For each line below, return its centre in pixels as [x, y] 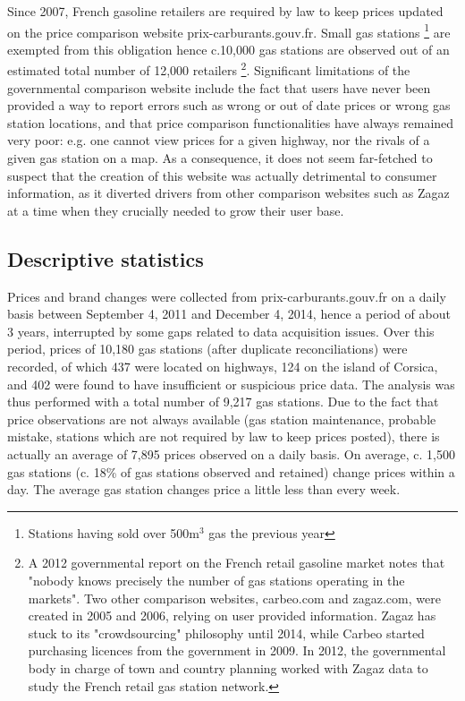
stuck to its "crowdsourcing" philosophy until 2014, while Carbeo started [226, 633]
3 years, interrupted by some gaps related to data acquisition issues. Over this [221, 331]
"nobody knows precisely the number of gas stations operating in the [216, 580]
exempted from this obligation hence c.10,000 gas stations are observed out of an [228, 49]
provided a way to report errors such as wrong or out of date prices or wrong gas [229, 105]
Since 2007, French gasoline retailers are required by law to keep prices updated [225, 11]
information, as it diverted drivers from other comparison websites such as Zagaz [228, 193]
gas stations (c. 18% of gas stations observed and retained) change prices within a [231, 471]
